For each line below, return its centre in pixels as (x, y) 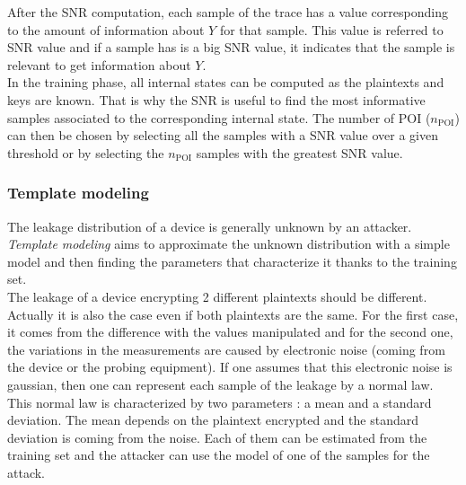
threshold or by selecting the (86, 152)
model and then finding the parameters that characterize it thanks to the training (232, 261)
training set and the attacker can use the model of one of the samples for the (219, 455)
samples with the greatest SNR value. (299, 152)
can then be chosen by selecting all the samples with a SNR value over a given (223, 135)
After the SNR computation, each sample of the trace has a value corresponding (228, 12)
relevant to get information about (99, 64)
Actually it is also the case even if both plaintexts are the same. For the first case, (233, 314)
